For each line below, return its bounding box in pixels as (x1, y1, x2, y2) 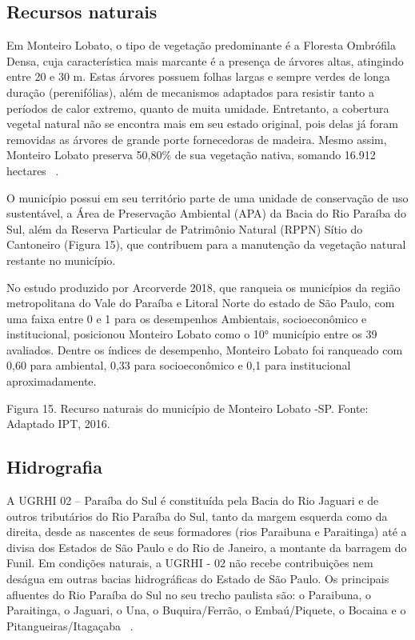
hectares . (6, 162, 59, 178)
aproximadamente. (6, 373, 97, 390)
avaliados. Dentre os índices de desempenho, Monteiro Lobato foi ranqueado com (6, 341, 403, 358)
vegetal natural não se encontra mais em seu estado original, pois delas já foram (6, 115, 398, 132)
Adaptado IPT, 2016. (6, 415, 110, 432)
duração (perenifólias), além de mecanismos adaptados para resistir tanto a (6, 83, 374, 100)
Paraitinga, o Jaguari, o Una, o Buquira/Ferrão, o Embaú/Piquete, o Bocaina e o (6, 602, 406, 618)
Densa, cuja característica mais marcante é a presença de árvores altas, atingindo (6, 52, 404, 69)
